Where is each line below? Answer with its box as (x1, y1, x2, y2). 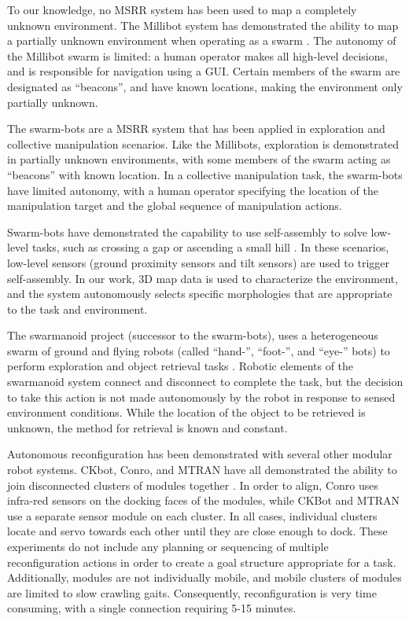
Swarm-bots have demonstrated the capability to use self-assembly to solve (7, 223, 367, 240)
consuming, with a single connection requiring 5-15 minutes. (7, 600, 297, 616)
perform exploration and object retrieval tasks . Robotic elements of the (7, 358, 354, 374)
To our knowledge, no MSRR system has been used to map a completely (7, 2, 357, 17)
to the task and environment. (7, 300, 148, 317)
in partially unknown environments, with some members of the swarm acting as (7, 151, 391, 167)
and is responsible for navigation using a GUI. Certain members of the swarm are (7, 63, 400, 79)
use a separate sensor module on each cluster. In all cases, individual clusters (7, 507, 378, 524)
